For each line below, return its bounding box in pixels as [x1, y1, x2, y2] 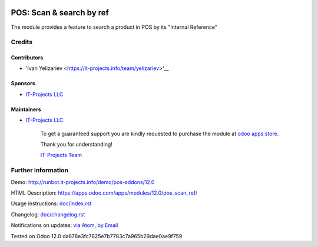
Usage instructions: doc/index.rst [11, 200, 92, 207]
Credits [11, 38, 32, 46]
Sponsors [11, 80, 35, 87]
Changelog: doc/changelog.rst [11, 211, 85, 218]
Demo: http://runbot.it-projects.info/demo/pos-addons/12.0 [11, 178, 155, 185]
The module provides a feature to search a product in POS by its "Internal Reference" [11, 24, 218, 31]
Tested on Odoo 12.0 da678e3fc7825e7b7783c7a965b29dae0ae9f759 [11, 232, 183, 239]
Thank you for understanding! [40, 141, 113, 148]
